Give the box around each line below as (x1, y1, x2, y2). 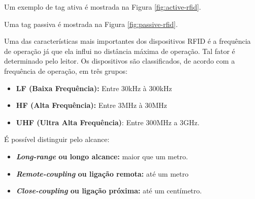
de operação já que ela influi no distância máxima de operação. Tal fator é (4, 45, 235, 56)
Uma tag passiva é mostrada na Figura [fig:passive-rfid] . (4, 18, 178, 29)
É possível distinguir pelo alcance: (4, 134, 110, 145)
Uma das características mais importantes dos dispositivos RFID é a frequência (4, 36, 251, 46)
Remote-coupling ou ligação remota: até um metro (16, 168, 188, 179)
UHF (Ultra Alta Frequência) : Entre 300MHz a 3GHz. (16, 117, 200, 127)
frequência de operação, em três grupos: (4, 65, 127, 76)
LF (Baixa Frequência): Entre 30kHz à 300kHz (16, 82, 172, 93)
